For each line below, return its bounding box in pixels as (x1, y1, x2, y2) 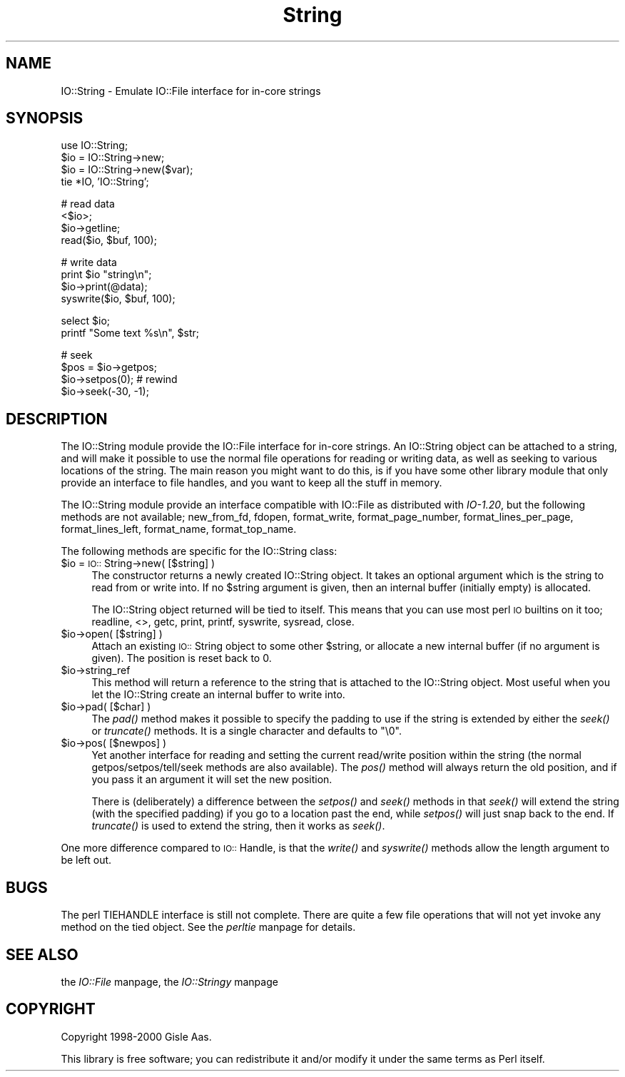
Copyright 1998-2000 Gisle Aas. (61, 1030, 212, 1043)
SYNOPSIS (6, 109, 83, 128)
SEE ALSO (6, 945, 78, 964)
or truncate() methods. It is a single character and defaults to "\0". (91, 725, 402, 737)
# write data (61, 256, 117, 269)
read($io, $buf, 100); (61, 234, 157, 247)
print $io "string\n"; (61, 268, 152, 281)
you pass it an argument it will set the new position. (91, 773, 332, 786)
